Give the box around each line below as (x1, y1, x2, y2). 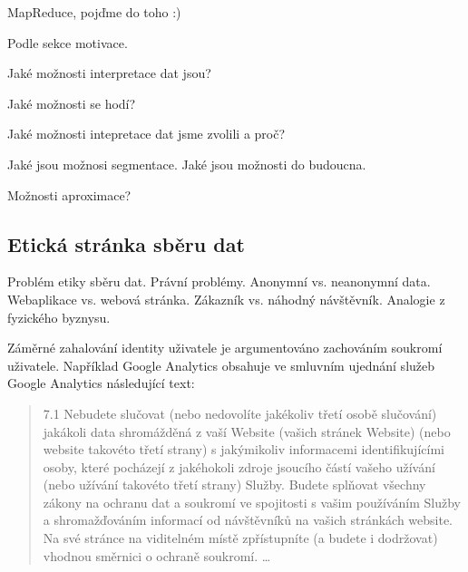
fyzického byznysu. (7, 307, 111, 326)
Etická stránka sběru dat (7, 229, 245, 257)
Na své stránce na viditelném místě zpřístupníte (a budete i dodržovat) (43, 528, 438, 548)
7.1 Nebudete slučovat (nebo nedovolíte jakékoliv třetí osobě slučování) (43, 403, 437, 422)
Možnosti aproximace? (7, 185, 132, 204)
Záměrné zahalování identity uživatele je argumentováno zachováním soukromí (7, 338, 443, 357)
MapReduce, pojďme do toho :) (7, 3, 181, 21)
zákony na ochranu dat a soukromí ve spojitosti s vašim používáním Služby (43, 492, 461, 511)
